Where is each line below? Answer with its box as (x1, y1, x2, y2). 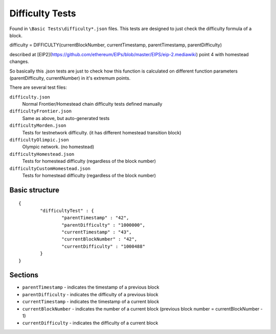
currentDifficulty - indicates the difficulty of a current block (22, 320, 158, 326)
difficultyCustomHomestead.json (9, 165, 90, 171)
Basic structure (9, 185, 60, 194)
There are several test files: (9, 84, 67, 90)
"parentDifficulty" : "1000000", (61, 222, 146, 228)
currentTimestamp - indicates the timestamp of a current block (22, 299, 159, 305)
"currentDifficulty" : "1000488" (61, 243, 146, 249)
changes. (9, 59, 29, 65)
